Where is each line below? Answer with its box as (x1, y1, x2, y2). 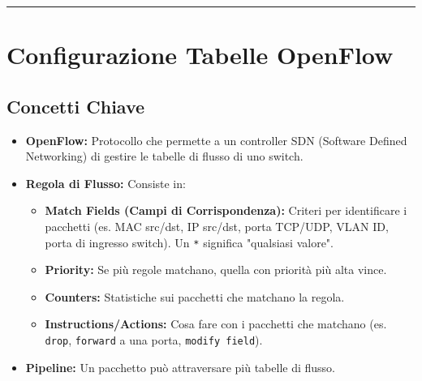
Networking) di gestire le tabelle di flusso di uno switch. (25, 148, 304, 165)
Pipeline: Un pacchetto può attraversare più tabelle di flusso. (25, 358, 336, 375)
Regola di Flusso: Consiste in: (25, 174, 186, 191)
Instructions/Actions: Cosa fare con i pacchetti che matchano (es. (45, 315, 387, 332)
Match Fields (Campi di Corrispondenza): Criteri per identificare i (45, 202, 407, 219)
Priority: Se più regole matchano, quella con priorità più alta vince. (45, 261, 387, 278)
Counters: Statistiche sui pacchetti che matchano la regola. (45, 288, 345, 305)
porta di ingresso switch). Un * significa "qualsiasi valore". (45, 233, 334, 250)
